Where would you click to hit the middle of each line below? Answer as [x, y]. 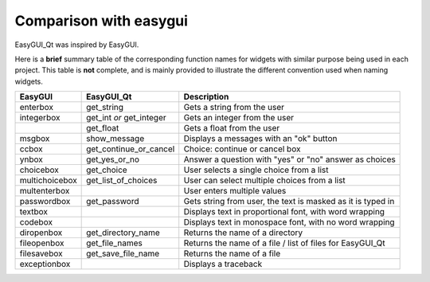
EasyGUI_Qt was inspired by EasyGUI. [77, 45]
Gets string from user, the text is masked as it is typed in [289, 202]
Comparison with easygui [102, 21]
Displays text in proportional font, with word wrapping [284, 212]
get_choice [107, 170]
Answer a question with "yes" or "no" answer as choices [289, 159]
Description [206, 97]
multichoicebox [48, 181]
